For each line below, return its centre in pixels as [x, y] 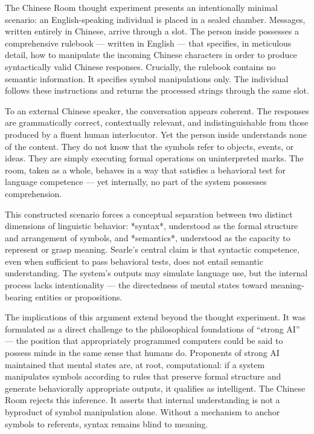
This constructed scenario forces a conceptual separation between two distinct [149, 214]
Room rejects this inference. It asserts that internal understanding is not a [143, 400]
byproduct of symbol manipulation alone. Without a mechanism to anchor [143, 412]
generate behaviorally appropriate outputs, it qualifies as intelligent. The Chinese [155, 388]
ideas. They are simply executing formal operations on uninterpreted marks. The [154, 158]
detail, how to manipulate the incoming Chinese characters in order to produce [151, 55]
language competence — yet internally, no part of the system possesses [136, 182]
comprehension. [34, 193]
